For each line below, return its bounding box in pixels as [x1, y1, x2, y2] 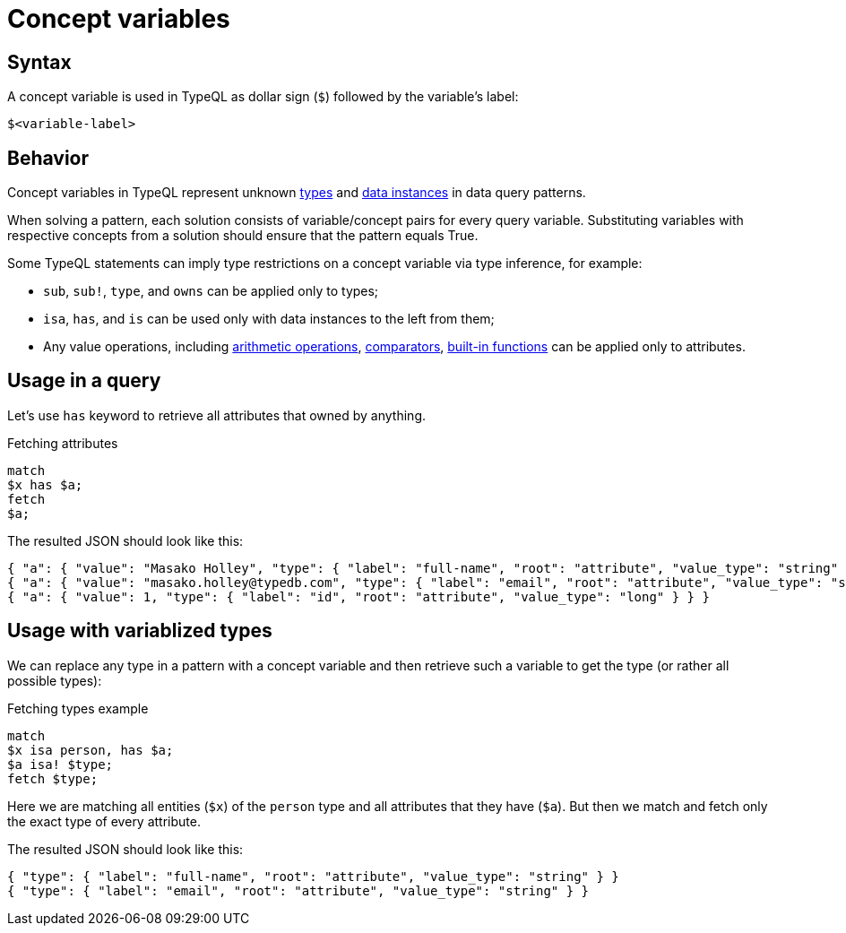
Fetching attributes [7, 435, 118, 451]
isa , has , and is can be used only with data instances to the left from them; [43, 311, 495, 327]
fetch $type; [7, 771, 99, 786]
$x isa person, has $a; [7, 742, 174, 757]
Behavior [7, 146, 90, 169]
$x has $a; [7, 477, 83, 492]
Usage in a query [7, 369, 161, 393]
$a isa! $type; [7, 756, 114, 772]
